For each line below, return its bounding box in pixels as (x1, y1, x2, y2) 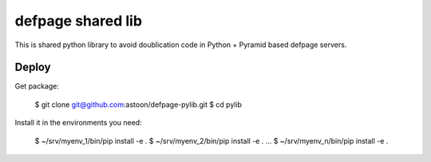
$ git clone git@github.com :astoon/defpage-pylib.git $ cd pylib (34, 100, 243, 109)
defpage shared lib (14, 12, 143, 30)
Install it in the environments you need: (14, 118, 143, 128)
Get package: (14, 81, 60, 91)
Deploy (14, 61, 51, 74)
